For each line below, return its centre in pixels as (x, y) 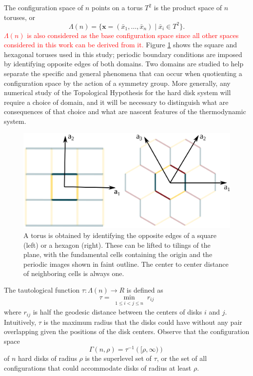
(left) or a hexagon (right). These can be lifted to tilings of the (117, 245)
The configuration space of (44, 7)
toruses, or (20, 17)
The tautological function (42, 290)
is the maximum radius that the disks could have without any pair (143, 322)
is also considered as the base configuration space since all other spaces (133, 35)
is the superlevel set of (118, 358)
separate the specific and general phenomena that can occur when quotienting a (123, 73)
